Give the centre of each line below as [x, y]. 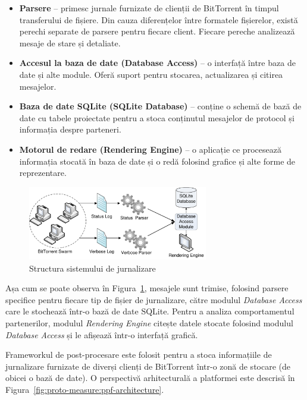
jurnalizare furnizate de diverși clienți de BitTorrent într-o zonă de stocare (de [148, 366]
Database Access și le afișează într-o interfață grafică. [102, 334]
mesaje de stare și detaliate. [70, 42]
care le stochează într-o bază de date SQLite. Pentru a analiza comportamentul [150, 311]
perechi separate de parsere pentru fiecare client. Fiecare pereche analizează [157, 31]
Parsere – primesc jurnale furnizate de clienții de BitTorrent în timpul [149, 8]
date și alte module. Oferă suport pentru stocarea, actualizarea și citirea [151, 74]
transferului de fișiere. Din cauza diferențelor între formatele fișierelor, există [159, 19]
